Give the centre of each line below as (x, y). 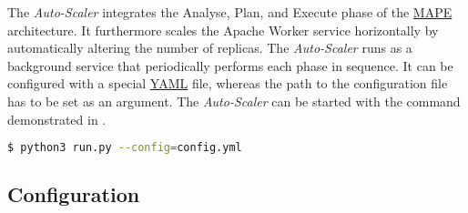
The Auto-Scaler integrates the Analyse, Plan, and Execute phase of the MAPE (230, 12)
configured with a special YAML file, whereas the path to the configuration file (228, 83)
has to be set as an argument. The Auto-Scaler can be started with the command (234, 101)
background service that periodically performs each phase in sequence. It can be (230, 65)
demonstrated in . (57, 119)
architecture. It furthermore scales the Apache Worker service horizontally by (223, 30)
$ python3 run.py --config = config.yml (125, 148)
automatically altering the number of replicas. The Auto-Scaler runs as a (210, 48)
